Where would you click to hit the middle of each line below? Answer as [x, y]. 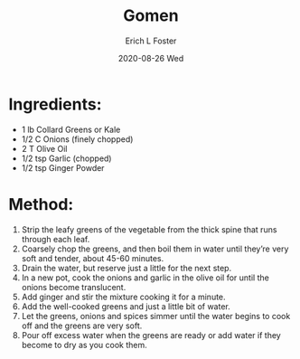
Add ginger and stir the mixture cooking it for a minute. [124, 297]
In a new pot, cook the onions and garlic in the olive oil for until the [145, 278]
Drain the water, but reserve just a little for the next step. [127, 268]
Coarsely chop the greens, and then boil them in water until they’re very [155, 249]
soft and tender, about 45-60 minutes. [93, 258]
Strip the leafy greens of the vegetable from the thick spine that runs [149, 229]
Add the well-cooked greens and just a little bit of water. [126, 306]
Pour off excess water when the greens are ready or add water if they [151, 335]
